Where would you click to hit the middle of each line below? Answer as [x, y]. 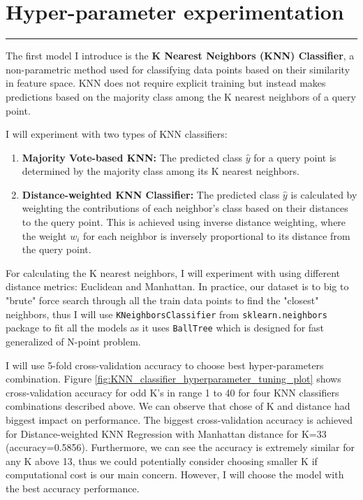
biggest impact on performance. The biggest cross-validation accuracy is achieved [179, 419]
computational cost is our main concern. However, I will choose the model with [175, 474]
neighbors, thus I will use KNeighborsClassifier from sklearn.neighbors [166, 314]
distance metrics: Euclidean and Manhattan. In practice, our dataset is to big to [177, 286]
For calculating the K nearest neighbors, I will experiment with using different [173, 272]
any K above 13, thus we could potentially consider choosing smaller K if [162, 460]
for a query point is [295, 157]
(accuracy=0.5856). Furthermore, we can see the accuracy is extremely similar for [180, 447]
